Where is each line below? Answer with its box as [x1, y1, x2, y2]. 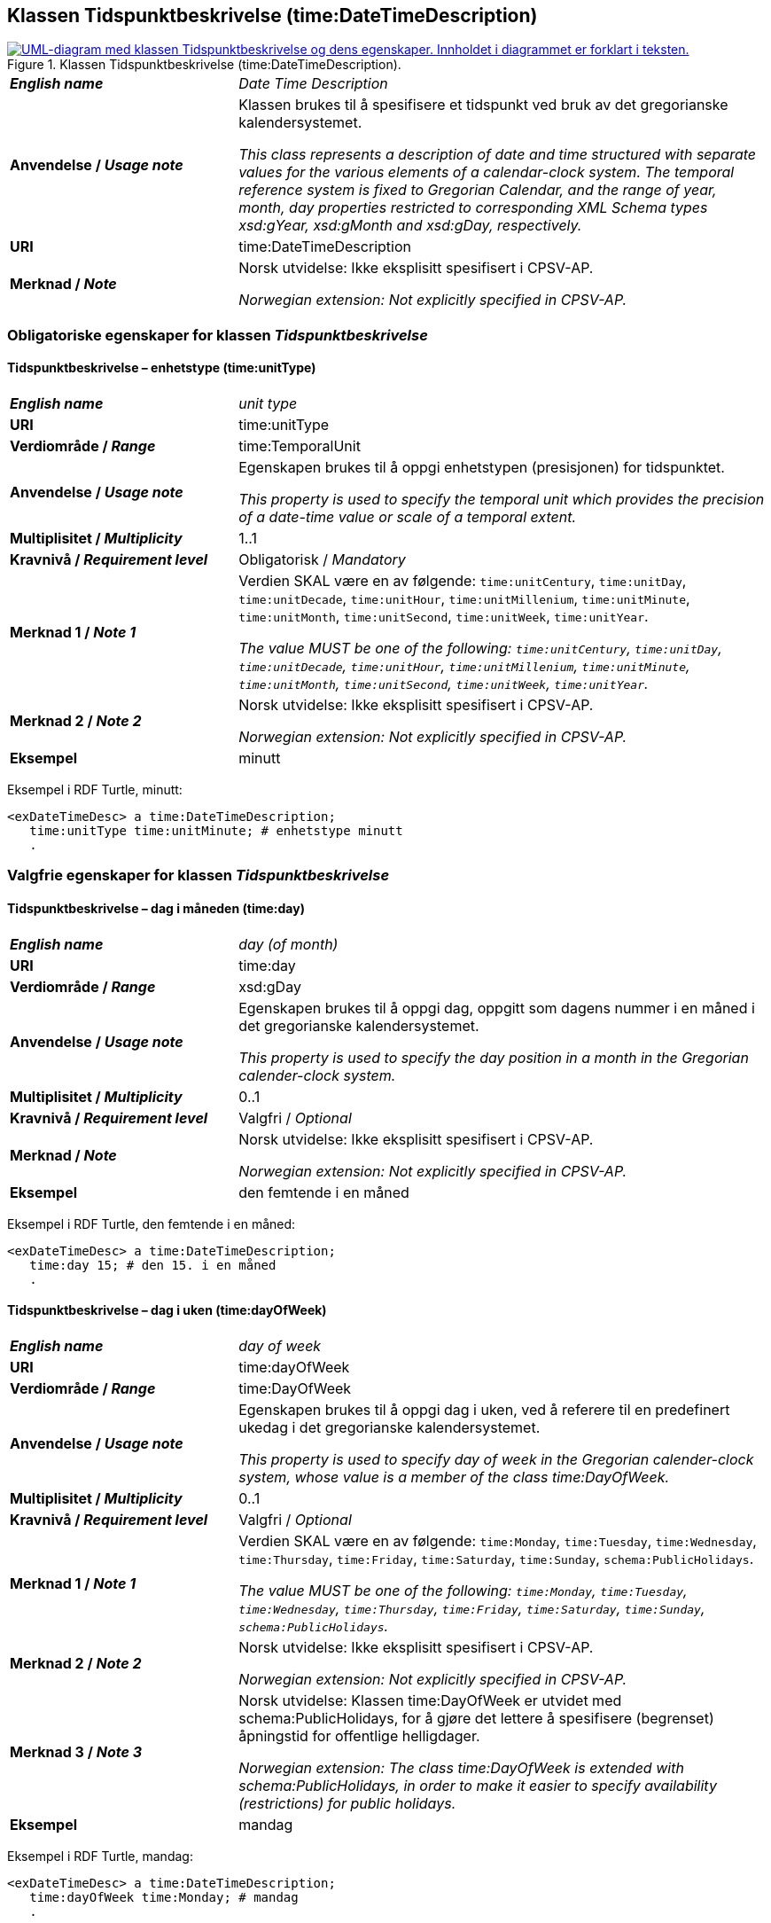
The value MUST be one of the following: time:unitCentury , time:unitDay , [238, 639, 722, 658]
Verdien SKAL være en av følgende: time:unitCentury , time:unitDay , [238, 572, 687, 590]
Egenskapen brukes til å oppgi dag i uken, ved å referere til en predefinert [238, 1400, 730, 1419]
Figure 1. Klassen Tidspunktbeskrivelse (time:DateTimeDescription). [7, 57, 401, 73]
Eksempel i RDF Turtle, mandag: [7, 1848, 193, 1864]
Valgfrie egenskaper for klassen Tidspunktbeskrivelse [7, 866, 390, 885]
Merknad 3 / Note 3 [10, 1742, 143, 1761]
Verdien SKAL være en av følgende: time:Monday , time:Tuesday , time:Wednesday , [238, 1531, 757, 1550]
